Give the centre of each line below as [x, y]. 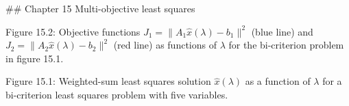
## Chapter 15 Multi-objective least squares [100, 8]
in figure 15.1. [35, 58]
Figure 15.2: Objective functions [73, 31]
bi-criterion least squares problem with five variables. [117, 94]
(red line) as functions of [165, 45]
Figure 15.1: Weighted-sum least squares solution [108, 81]
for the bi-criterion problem [286, 45]
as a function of [278, 81]
